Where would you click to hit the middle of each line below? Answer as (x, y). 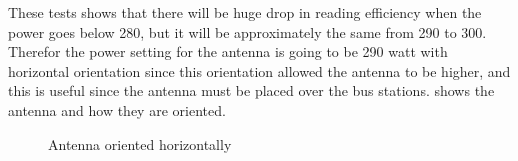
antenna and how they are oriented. (117, 109)
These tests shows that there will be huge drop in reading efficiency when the (245, 12)
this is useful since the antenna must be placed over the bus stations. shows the (251, 90)
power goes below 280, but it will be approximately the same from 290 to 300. (247, 31)
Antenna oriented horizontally (140, 143)
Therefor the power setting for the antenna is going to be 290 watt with (228, 51)
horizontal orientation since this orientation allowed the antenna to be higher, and (259, 70)
